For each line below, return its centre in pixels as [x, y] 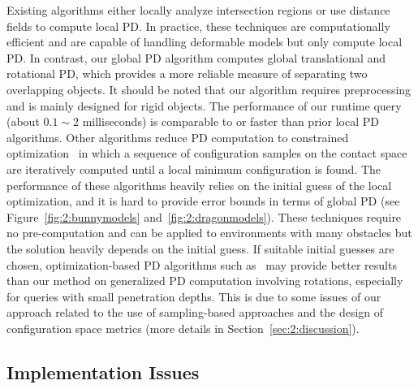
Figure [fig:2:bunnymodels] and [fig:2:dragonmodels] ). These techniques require [204, 216]
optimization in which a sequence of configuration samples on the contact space [207, 153]
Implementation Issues [103, 372]
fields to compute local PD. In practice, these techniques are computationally [198, 26]
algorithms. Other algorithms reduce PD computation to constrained [178, 137]
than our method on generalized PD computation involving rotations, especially [205, 281]
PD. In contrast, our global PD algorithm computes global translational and [196, 57]
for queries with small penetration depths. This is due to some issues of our [194, 296]
